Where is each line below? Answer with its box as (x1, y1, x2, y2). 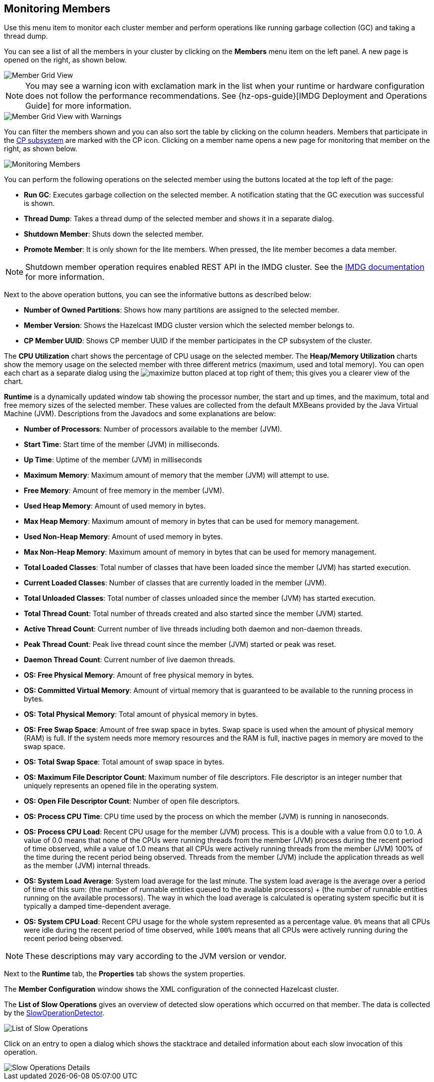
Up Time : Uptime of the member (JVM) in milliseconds (24, 455, 202, 464)
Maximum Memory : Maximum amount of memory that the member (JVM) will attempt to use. (24, 471, 329, 480)
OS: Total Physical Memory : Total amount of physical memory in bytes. (24, 710, 258, 719)
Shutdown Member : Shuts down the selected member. (24, 230, 204, 239)
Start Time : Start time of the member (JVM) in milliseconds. (24, 440, 220, 449)
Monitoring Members (4, 2, 111, 15)
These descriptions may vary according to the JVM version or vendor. (25, 951, 287, 961)
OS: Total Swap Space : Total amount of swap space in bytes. (24, 758, 224, 766)
